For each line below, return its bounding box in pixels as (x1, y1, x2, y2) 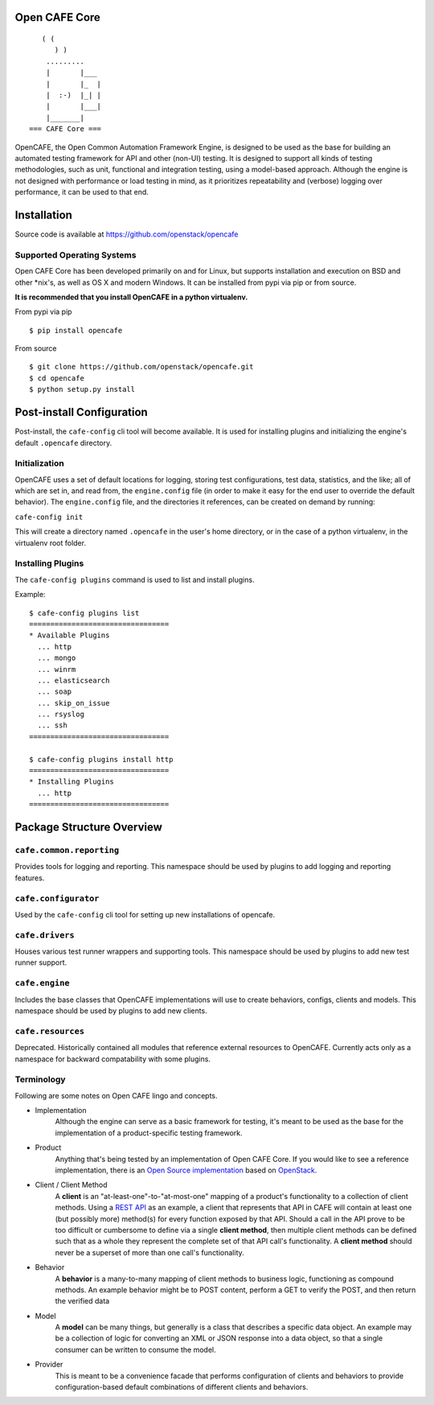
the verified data (55, 1296, 110, 1306)
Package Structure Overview (14, 821, 162, 834)
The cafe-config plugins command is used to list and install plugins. (14, 575, 255, 584)
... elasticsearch (37, 676, 110, 685)
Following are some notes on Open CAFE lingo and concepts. (14, 1090, 218, 1100)
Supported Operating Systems (14, 249, 137, 261)
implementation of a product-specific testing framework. (55, 1127, 243, 1138)
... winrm (37, 665, 76, 674)
